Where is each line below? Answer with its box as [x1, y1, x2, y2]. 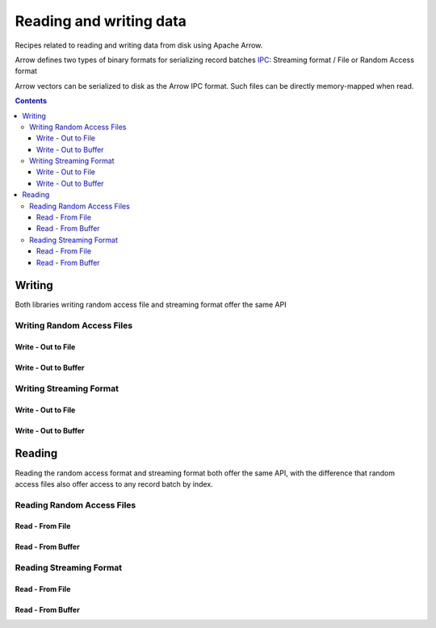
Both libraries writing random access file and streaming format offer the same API [15, 299, 287, 310]
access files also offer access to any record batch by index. [15, 479, 213, 488]
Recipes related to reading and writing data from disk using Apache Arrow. [15, 40, 263, 50]
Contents [15, 96, 48, 106]
